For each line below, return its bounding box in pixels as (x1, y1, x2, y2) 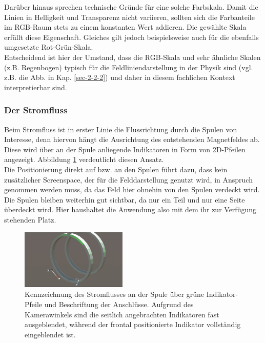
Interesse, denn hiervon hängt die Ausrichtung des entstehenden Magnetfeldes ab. (4, 134, 260, 145)
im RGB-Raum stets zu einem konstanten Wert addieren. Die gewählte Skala (4, 22, 247, 32)
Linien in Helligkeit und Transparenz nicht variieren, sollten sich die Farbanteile (4, 11, 255, 22)
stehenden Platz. (4, 214, 56, 225)
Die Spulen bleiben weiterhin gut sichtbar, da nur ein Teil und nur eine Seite (4, 194, 245, 205)
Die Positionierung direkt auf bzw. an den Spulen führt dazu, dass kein (4, 164, 228, 174)
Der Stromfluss (4, 104, 68, 116)
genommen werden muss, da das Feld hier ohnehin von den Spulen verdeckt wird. (4, 184, 260, 195)
